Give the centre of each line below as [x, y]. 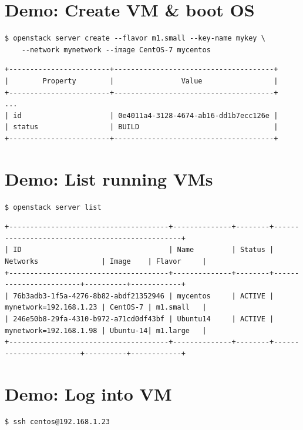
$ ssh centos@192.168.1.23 [57, 422]
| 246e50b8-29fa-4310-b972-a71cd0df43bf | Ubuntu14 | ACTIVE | [139, 319]
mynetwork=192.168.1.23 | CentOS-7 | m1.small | [106, 308]
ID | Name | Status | [144, 250]
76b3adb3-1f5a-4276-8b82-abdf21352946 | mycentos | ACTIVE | [144, 296]
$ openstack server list [53, 207]
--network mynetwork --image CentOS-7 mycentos [116, 50]
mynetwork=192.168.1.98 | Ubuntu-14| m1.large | [106, 330]
